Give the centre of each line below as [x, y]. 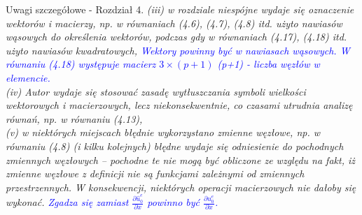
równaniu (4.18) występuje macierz [81, 64]
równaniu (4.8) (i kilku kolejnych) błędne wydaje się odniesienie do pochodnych [175, 146]
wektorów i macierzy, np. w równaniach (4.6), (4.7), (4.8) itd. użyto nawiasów [174, 23]
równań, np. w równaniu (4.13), [74, 118]
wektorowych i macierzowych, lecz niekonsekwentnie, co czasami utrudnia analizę [179, 105]
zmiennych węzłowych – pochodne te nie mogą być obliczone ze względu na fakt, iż [180, 160]
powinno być [173, 202]
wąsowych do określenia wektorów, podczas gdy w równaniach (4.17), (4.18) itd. [176, 37]
